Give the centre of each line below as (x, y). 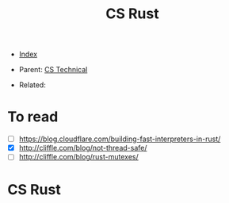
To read (33, 117)
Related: (32, 85)
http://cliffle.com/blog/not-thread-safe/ (83, 148)
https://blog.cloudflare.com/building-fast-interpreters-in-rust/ (120, 139)
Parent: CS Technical (53, 70)
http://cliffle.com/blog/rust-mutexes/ (79, 157)
